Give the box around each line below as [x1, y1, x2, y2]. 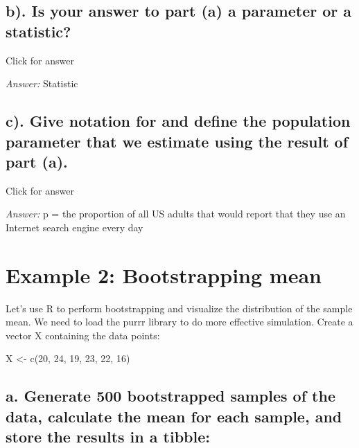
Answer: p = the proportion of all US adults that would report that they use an [6, 206, 346, 221]
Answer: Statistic [6, 76, 78, 91]
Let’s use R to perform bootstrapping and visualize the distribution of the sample [6, 301, 353, 315]
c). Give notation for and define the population [6, 110, 351, 132]
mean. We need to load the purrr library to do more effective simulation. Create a [6, 314, 353, 329]
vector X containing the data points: [6, 328, 160, 342]
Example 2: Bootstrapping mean [6, 260, 322, 289]
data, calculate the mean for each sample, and [6, 405, 342, 427]
